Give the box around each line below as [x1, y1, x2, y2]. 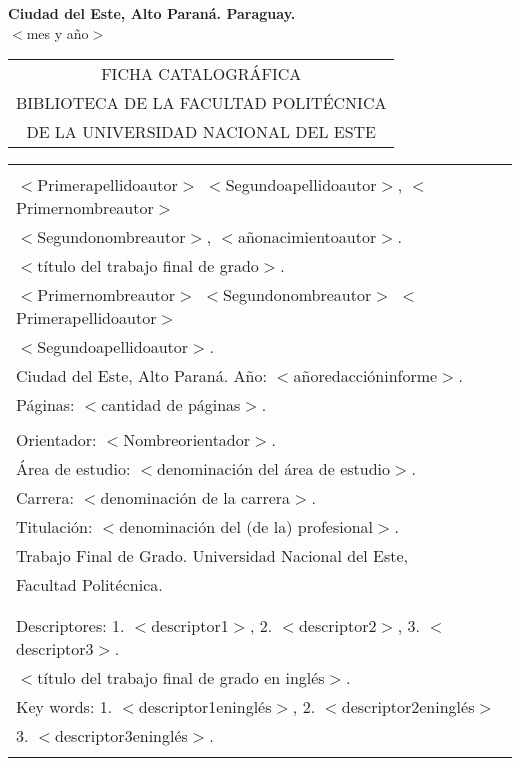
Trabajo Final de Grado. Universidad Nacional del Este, [16, 544, 409, 568]
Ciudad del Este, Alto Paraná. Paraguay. [8, 3, 296, 23]
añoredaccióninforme [293, 364, 438, 388]
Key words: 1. [16, 695, 113, 719]
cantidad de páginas [101, 393, 241, 417]
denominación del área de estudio [157, 457, 391, 481]
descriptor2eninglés [341, 695, 475, 719]
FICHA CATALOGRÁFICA [101, 62, 302, 86]
